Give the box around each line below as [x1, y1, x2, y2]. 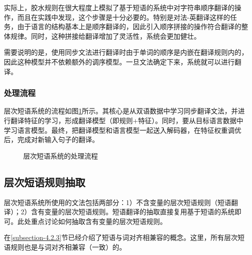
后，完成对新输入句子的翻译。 [4, 134, 99, 144]
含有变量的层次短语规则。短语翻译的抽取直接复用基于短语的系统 [31, 207, 235, 217]
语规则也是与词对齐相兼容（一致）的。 [4, 241, 126, 252]
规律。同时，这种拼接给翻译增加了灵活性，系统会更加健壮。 [10, 31, 201, 41]
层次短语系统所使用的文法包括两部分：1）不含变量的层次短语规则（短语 [4, 197, 231, 207]
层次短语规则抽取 [4, 174, 85, 189]
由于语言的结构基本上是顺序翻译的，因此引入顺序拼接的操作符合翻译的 [17, 21, 241, 32]
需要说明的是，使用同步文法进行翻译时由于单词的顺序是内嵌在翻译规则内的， [4, 47, 248, 57]
